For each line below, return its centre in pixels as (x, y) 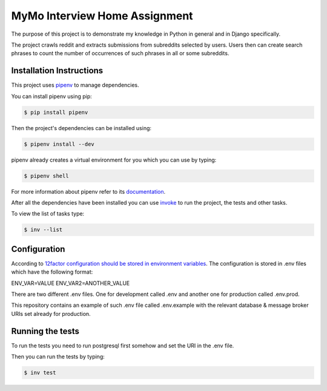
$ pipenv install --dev (59, 144)
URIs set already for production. (51, 314)
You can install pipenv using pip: (51, 96)
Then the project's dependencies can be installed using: (81, 128)
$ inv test (40, 373)
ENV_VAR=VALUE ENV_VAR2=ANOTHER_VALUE (71, 283)
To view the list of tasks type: (48, 214)
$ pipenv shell (46, 176)
